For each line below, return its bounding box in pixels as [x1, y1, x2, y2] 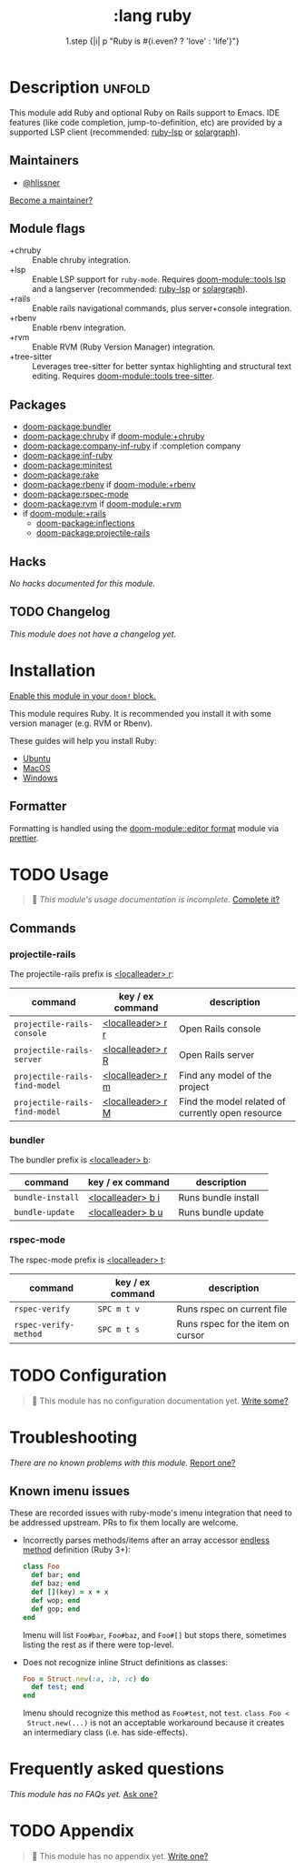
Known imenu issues [9, 1483, 130, 1499]
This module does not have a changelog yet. [9, 628, 177, 639]
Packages [9, 397, 66, 412]
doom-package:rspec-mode [22, 488, 129, 500]
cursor [176, 1329, 205, 1342]
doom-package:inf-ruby [22, 450, 113, 461]
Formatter [9, 799, 67, 814]
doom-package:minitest [22, 460, 113, 471]
